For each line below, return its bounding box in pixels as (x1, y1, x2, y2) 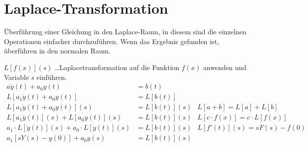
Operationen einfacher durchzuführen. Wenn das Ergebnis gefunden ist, (4, 36, 219, 46)
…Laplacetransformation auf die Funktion (55, 62, 180, 72)
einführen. (36, 72, 67, 82)
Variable (4, 72, 29, 82)
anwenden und (203, 62, 246, 72)
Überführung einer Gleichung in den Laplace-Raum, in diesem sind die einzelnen (4, 26, 246, 37)
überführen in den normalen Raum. (4, 46, 111, 56)
